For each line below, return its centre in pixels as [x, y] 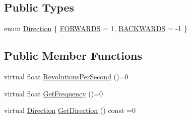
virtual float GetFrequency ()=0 [54, 93]
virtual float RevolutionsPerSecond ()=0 [66, 76]
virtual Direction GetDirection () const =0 [70, 110]
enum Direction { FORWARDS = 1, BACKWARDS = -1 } [96, 28]
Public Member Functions [73, 55]
